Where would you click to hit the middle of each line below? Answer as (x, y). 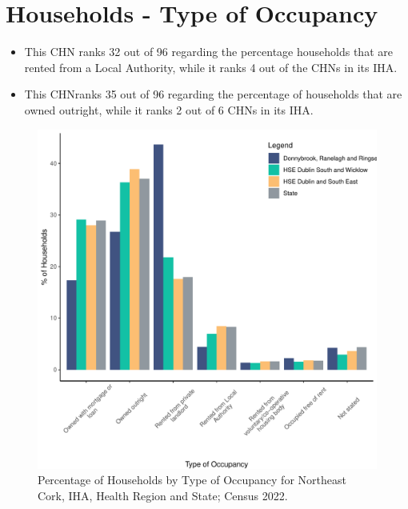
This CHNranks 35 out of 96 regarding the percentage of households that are (213, 94)
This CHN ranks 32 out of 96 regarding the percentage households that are (208, 52)
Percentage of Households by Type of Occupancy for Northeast (192, 480)
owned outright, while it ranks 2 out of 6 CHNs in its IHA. (169, 109)
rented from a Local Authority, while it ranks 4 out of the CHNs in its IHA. (211, 67)
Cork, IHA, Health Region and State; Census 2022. (163, 495)
